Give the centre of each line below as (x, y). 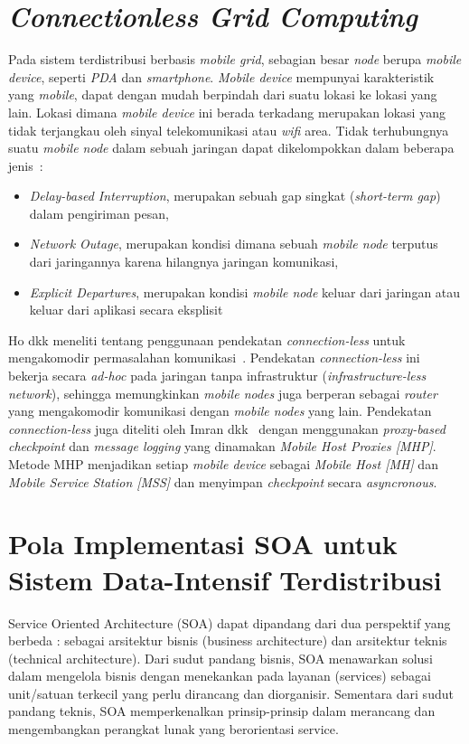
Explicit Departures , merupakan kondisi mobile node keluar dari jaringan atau (245, 292)
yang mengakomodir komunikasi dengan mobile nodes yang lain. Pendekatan (220, 411)
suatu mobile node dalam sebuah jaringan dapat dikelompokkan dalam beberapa (231, 148)
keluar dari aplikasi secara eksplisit (126, 310)
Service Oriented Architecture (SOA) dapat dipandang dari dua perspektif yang (230, 622)
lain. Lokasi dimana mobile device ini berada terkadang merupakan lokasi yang (227, 112)
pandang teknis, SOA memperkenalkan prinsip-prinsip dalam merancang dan (222, 711)
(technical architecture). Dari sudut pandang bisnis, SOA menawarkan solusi (220, 658)
